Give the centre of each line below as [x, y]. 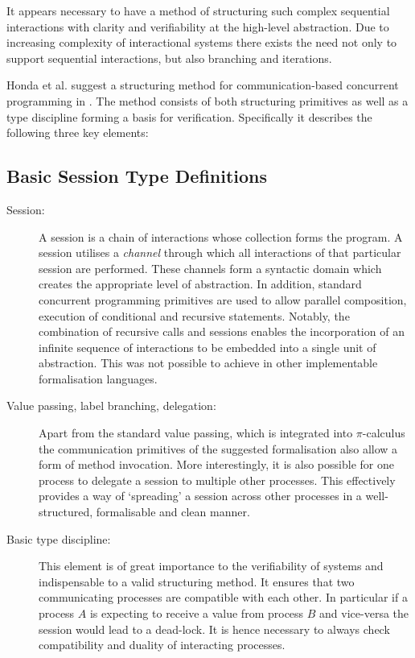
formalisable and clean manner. [173, 512]
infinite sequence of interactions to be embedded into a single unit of [207, 347]
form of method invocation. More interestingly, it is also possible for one [216, 464]
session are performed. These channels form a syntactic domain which [210, 268]
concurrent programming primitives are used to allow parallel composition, [223, 299]
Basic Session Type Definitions [137, 176]
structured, [66, 512]
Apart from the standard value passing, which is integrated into [196, 433]
